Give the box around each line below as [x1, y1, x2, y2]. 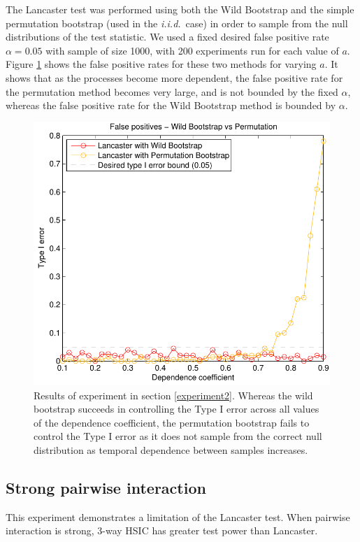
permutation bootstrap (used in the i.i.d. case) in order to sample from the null [6, 15, 348, 30]
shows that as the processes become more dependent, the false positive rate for [6, 70, 343, 85]
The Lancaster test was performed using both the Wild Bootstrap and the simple [6, 2, 354, 16]
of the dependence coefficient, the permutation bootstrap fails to [34, 415, 310, 429]
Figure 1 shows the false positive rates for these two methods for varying [6, 57, 317, 71]
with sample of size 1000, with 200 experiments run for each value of [45, 43, 339, 57]
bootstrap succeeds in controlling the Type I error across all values [34, 401, 319, 416]
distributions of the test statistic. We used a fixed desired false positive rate [6, 29, 329, 44]
